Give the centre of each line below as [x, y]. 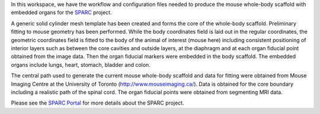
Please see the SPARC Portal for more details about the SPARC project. [97, 103]
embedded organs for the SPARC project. [61, 12]
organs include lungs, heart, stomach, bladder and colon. [81, 64]
